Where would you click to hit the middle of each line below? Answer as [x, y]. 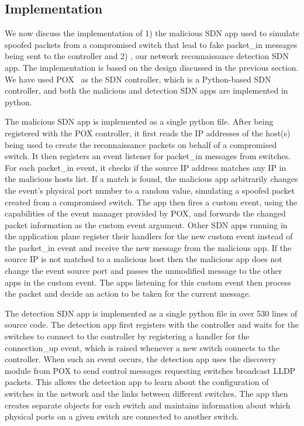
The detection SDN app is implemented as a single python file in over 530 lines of [151, 313]
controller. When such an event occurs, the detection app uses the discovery [141, 359]
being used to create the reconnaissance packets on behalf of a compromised [141, 144]
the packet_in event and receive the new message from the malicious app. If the [148, 247]
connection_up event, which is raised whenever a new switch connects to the [142, 347]
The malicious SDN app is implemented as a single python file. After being [139, 121]
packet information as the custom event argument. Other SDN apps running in [146, 224]
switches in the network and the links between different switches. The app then [146, 394]
